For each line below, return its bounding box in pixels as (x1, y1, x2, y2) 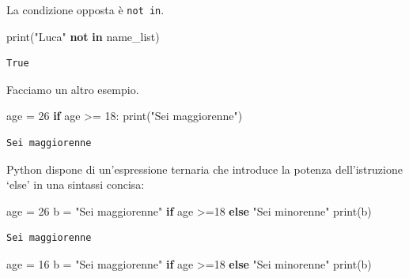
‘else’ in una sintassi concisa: (6, 176, 145, 193)
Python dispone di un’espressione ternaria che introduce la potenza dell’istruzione (6, 160, 403, 177)
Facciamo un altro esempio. (6, 81, 139, 97)
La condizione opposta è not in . (6, 2, 165, 17)
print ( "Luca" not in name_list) (6, 28, 160, 44)
